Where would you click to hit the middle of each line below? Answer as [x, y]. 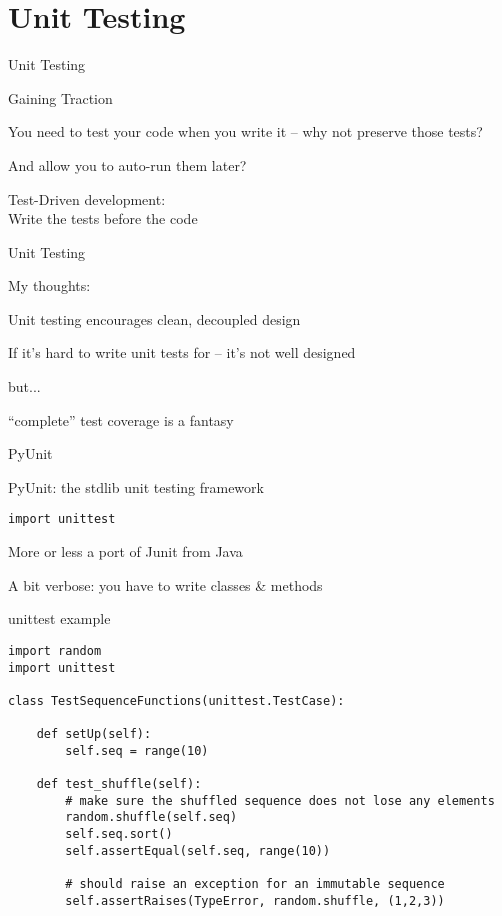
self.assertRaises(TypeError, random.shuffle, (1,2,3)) [255, 900]
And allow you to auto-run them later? [127, 164]
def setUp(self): [94, 734]
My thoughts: [49, 285]
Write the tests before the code [103, 218]
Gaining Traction [60, 97]
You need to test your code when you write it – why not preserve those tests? [245, 131]
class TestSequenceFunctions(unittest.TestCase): [176, 700]
